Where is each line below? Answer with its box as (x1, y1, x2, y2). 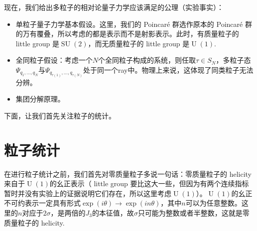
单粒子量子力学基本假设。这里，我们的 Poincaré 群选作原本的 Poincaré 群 (15, 18, 252, 29)
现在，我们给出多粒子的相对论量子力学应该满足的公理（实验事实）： (4, 2, 224, 12)
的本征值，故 (92, 207, 134, 218)
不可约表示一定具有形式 (4, 198, 81, 208)
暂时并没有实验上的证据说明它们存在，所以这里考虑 (4, 188, 171, 198)
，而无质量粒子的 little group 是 (88, 38, 190, 48)
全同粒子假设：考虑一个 (15, 55, 93, 65)
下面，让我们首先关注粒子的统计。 (4, 110, 116, 120)
